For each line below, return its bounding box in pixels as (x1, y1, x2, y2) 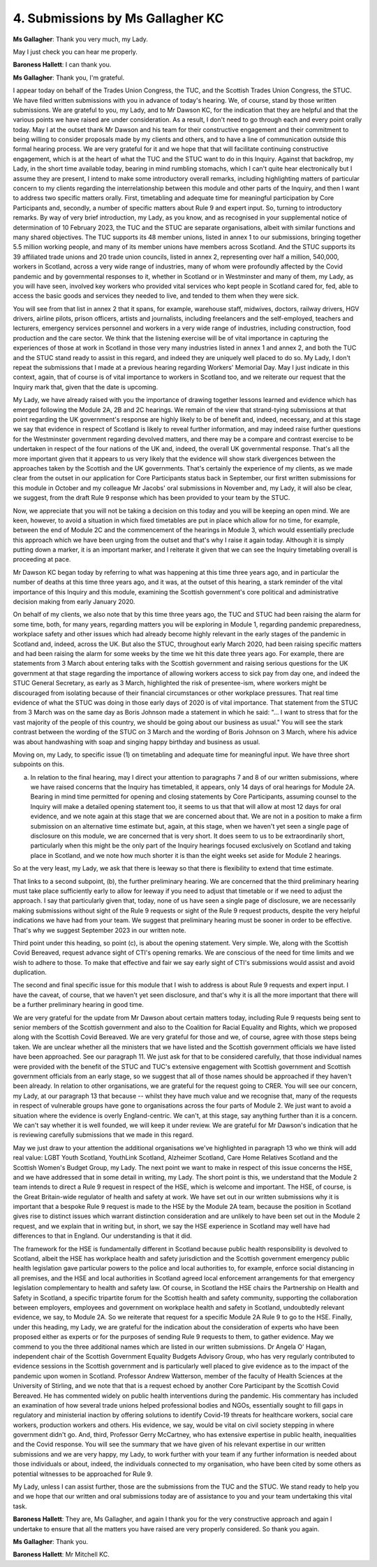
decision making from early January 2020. (13, 598, 135, 606)
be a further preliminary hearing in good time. (13, 1001, 145, 1009)
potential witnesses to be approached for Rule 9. (13, 1469, 153, 1478)
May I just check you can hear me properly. (13, 48, 138, 56)
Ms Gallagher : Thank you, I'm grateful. (13, 73, 125, 82)
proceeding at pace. (13, 555, 71, 564)
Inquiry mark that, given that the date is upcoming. (13, 382, 158, 391)
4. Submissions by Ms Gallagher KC (13, 10, 224, 26)
